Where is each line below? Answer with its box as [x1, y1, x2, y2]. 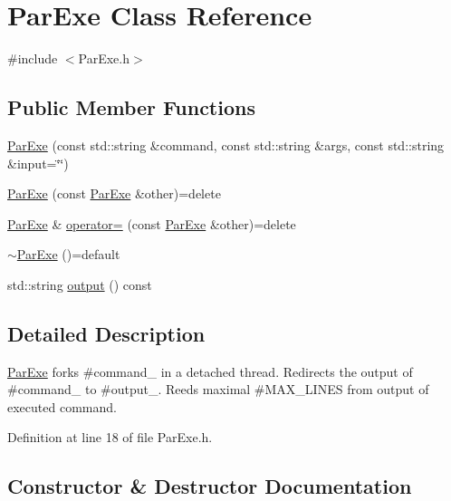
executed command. [7, 397, 117, 416]
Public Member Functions [7, 93, 255, 121]
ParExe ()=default [16, 245, 120, 264]
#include [7, 49, 58, 68]
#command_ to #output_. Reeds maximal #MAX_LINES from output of [7, 380, 429, 399]
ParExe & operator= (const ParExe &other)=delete [7, 214, 296, 233]
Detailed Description [7, 319, 206, 347]
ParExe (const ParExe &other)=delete [7, 184, 221, 203]
